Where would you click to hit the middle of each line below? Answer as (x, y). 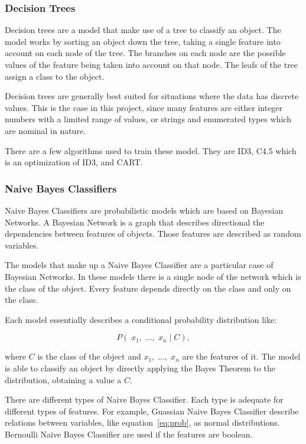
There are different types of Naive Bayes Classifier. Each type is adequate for (144, 399)
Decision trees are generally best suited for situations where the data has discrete (152, 96)
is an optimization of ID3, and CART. (74, 162)
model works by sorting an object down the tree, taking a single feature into (143, 41)
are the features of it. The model (241, 356)
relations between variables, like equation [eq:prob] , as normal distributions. (142, 422)
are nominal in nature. (45, 130)
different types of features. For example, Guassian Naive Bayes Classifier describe (152, 411)
